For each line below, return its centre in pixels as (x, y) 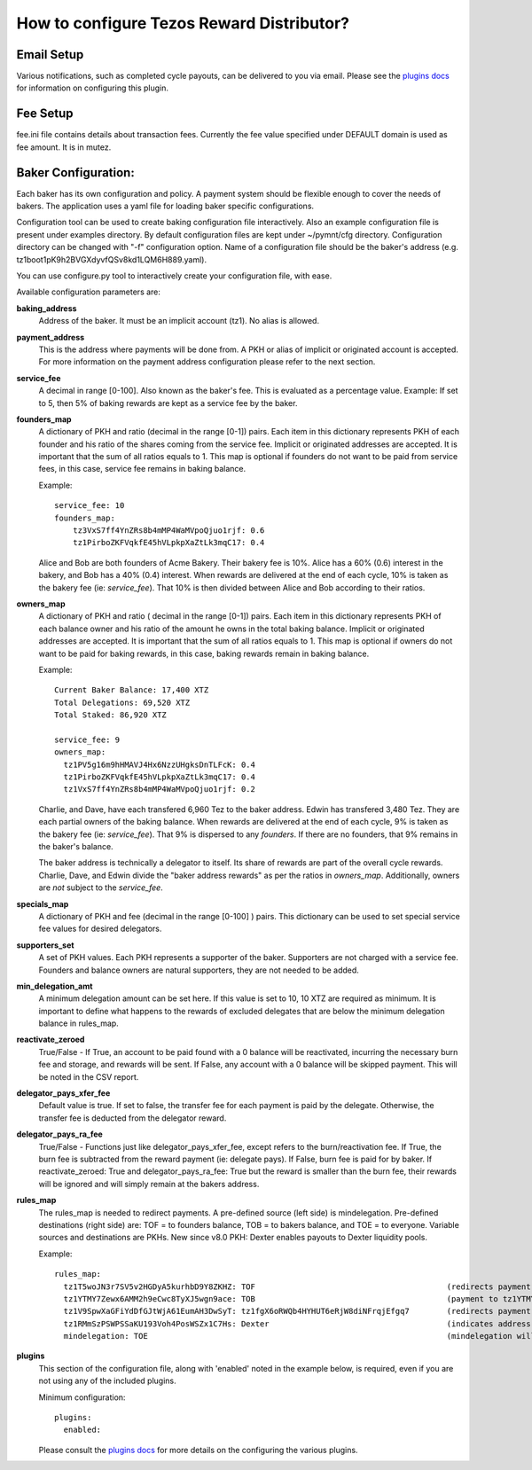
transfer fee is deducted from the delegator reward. (133, 1118)
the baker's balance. (76, 847)
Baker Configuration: (75, 172)
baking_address (47, 308)
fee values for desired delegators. (100, 929)
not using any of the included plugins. (107, 1381)
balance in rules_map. (78, 1023)
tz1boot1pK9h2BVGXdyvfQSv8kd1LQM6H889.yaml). (112, 259)
